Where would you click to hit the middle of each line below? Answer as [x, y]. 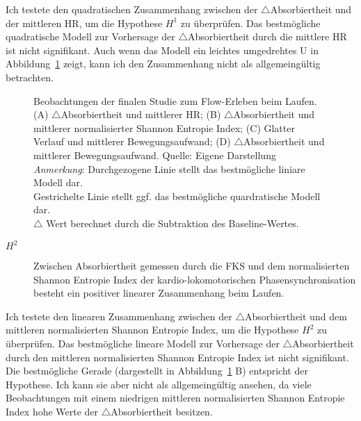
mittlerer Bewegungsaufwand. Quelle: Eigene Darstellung [155, 155]
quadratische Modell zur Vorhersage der [90, 36]
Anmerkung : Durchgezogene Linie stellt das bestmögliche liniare [169, 168]
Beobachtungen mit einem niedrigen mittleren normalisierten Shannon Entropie [175, 398]
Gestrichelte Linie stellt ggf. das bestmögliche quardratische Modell [177, 196]
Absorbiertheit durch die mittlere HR [267, 36]
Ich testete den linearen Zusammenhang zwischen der [119, 316]
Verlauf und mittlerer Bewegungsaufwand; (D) [132, 141]
